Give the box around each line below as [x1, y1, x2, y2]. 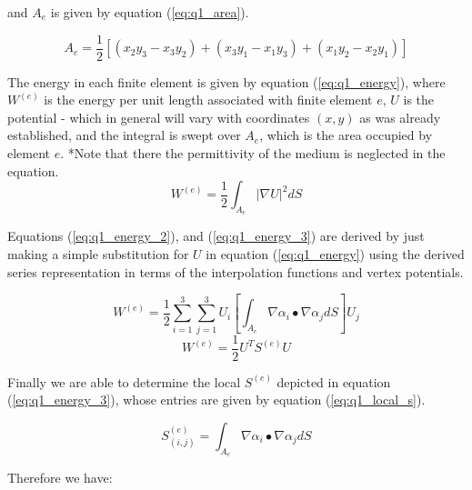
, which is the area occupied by [259, 125, 433, 145]
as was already [359, 107, 441, 126]
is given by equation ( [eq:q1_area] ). [50, 3, 249, 21]
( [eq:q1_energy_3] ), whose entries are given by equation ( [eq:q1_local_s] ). [7, 390, 426, 409]
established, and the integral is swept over [7, 125, 241, 145]
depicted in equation [276, 372, 391, 391]
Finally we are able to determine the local [7, 372, 241, 391]
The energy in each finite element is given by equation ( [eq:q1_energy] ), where [7, 72, 446, 91]
